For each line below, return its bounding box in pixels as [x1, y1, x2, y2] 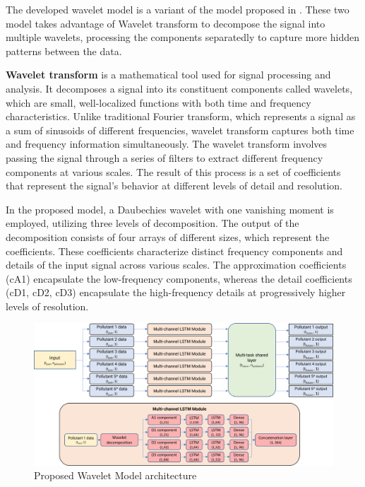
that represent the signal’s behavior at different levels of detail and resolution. [6, 178, 342, 193]
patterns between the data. [6, 43, 122, 58]
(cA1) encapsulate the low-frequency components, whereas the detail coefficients [6, 271, 352, 286]
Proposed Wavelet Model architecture [34, 468, 197, 483]
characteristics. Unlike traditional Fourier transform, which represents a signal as [6, 109, 356, 124]
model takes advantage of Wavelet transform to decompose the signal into [6, 16, 325, 30]
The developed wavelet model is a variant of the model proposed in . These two [6, 2, 349, 16]
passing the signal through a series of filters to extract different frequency [6, 150, 323, 165]
